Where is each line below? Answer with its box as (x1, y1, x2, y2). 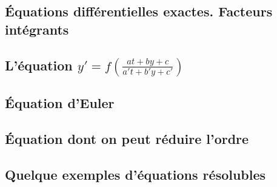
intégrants (5, 19, 69, 38)
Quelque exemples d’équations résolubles (5, 165, 266, 183)
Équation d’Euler (5, 93, 115, 112)
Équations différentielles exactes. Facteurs (5, 2, 273, 21)
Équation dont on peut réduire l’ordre (5, 129, 249, 148)
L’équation (5, 55, 73, 74)
